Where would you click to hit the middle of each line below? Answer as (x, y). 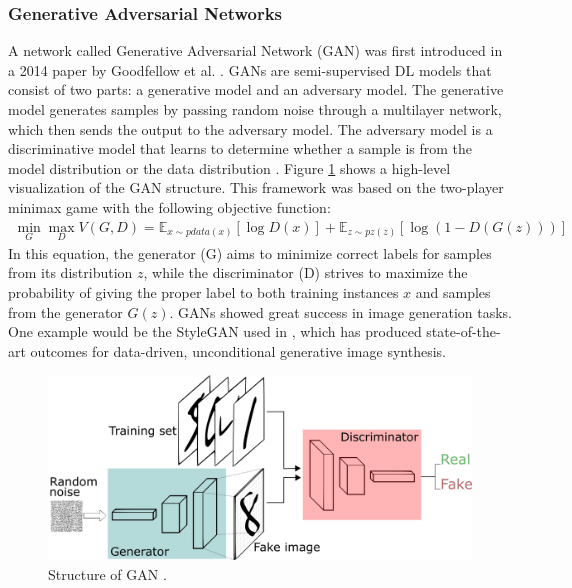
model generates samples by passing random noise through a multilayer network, (255, 109)
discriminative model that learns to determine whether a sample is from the (240, 148)
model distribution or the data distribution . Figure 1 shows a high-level (229, 167)
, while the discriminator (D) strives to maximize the (305, 272)
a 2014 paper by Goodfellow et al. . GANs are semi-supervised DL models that (250, 69)
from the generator (65, 311)
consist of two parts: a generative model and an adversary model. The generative (256, 89)
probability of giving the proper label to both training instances (203, 292)
